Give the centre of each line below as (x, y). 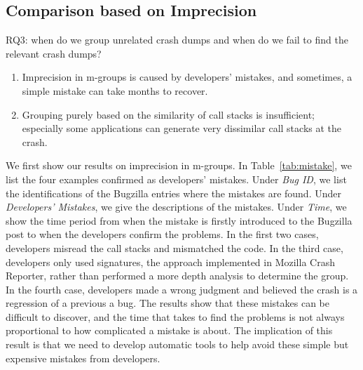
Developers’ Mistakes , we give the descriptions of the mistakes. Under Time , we (176, 207)
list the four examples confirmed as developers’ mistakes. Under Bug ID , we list (176, 179)
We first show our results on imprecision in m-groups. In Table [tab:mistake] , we (179, 165)
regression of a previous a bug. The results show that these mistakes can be (168, 303)
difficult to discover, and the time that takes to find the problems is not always (175, 316)
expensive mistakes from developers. (83, 358)
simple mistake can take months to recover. (115, 90)
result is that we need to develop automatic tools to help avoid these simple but (177, 344)
